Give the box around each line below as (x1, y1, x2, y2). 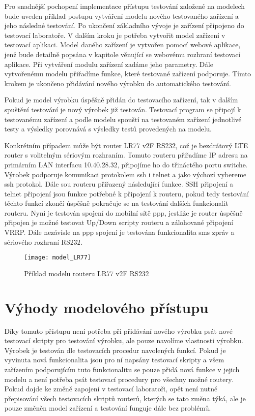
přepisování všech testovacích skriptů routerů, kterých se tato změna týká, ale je (4, 393, 246, 403)
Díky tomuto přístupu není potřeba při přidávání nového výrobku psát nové (4, 325, 233, 336)
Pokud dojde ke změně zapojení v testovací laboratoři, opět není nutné (4, 384, 218, 394)
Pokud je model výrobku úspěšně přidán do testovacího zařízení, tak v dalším (4, 95, 238, 105)
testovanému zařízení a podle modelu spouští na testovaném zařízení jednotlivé (4, 114, 242, 124)
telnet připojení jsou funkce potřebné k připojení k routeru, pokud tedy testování (4, 188, 249, 198)
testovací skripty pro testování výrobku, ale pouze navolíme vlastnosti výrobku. (4, 335, 243, 346)
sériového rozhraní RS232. (4, 236, 83, 247)
